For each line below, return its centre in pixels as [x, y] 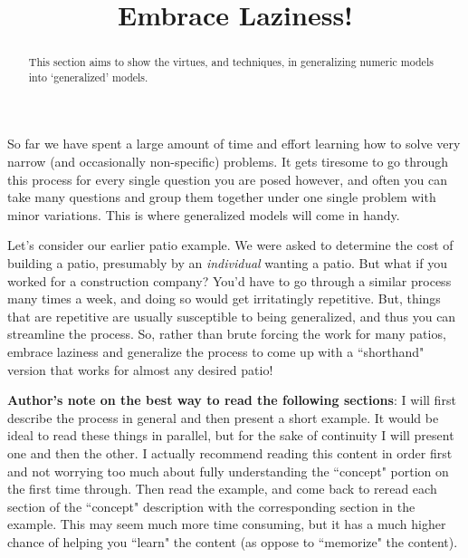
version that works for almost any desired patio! [140, 369]
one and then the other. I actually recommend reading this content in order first [230, 452]
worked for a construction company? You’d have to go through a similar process [229, 280]
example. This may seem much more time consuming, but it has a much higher [227, 524]
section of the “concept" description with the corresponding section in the [211, 506]
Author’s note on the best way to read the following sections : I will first [232, 400]
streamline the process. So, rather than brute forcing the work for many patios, [227, 334]
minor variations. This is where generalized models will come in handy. [204, 214]
